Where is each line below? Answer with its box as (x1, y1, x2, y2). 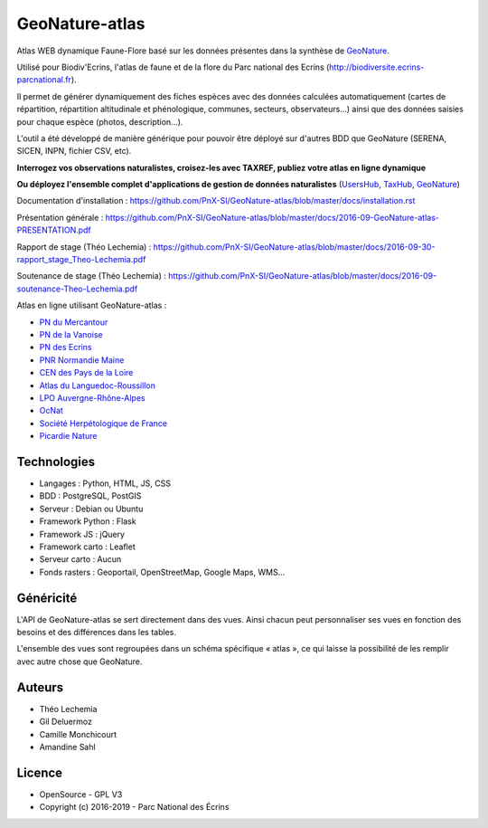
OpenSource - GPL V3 (39, 788, 123, 800)
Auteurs (16, 680, 64, 695)
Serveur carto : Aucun (39, 554, 122, 565)
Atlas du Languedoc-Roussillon (39, 380, 155, 391)
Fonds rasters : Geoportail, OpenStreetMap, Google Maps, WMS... (39, 566, 286, 577)
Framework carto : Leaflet (39, 541, 136, 552)
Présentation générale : (16, 212, 104, 223)
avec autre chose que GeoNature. (16, 656, 143, 667)
